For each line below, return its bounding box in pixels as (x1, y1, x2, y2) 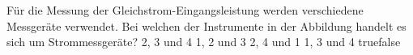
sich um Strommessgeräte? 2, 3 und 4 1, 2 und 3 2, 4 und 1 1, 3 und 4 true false (6, 33, 401, 50)
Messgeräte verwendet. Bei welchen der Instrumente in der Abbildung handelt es (6, 17, 407, 34)
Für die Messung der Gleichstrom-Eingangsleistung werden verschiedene (6, 2, 364, 18)
